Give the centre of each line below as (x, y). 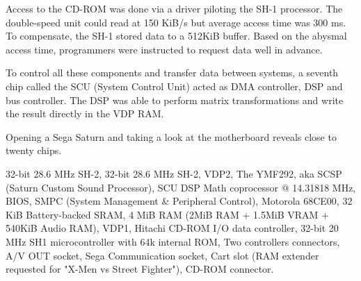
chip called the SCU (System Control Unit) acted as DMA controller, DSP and (174, 86)
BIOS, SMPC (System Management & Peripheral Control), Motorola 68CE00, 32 (179, 201)
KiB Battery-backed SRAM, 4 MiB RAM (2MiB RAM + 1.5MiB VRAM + (167, 214)
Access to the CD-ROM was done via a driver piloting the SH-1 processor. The (174, 8)
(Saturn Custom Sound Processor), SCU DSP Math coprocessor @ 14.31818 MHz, (181, 187)
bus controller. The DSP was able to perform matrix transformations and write (175, 100)
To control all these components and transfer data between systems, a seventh (172, 73)
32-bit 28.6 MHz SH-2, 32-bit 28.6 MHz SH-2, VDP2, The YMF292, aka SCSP (174, 173)
